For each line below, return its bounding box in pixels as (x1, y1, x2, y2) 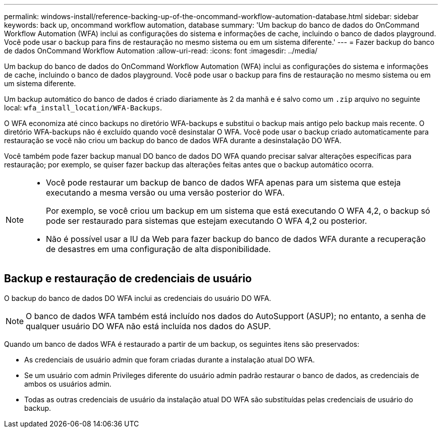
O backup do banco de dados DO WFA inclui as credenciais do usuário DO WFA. (4, 293, 271, 302)
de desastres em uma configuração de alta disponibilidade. (46, 244, 271, 254)
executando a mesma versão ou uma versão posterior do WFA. (46, 188, 285, 198)
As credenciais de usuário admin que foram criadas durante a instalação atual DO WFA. (24, 355, 315, 364)
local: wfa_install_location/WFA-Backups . (4, 103, 162, 112)
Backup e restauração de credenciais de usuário (4, 272, 252, 285)
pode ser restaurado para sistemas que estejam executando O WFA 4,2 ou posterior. (46, 216, 367, 226)
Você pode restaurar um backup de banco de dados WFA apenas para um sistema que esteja (46, 177, 401, 188)
